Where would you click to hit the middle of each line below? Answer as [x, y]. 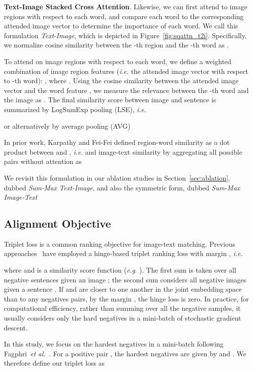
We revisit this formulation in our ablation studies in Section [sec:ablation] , [117, 177]
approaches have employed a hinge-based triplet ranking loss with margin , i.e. [123, 253]
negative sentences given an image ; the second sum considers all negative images [125, 279]
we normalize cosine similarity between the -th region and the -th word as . [116, 45]
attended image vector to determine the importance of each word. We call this [121, 26]
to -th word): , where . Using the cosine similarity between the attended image [121, 81]
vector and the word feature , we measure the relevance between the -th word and [126, 90]
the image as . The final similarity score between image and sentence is [110, 100]
